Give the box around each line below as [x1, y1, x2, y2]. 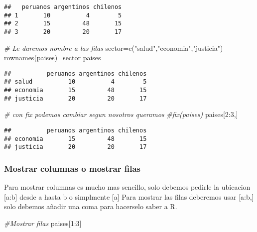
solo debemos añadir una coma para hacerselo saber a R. [4, 201, 177, 212]
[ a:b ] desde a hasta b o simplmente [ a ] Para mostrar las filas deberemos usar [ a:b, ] [4, 191, 254, 202]
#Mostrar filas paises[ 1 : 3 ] [4, 218, 82, 228]
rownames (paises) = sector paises [4, 52, 101, 63]
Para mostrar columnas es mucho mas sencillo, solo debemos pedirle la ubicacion [4, 182, 251, 192]
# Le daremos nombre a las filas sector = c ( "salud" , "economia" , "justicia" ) [4, 42, 223, 53]
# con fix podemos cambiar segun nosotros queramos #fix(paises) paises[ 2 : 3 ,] [4, 109, 238, 119]
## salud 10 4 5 [4, 78, 147, 86]
